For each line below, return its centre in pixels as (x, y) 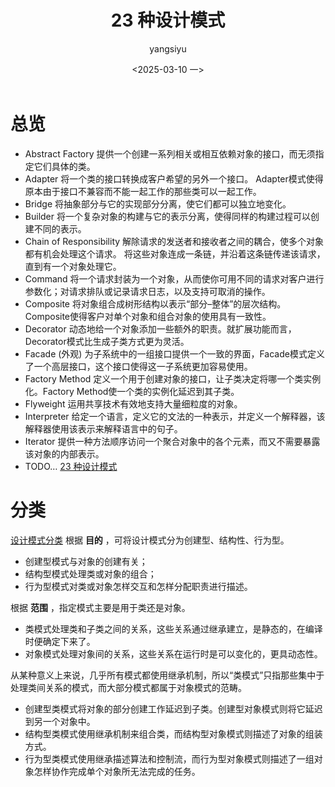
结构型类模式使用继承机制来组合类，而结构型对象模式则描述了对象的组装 (173, 733)
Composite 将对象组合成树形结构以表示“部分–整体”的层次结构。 (155, 303)
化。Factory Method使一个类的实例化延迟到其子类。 (132, 391)
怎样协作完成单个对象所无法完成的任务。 (117, 771)
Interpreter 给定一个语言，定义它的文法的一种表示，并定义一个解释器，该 (175, 416)
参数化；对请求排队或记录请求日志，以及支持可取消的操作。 (147, 291)
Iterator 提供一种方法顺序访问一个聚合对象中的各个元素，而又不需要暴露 (172, 441)
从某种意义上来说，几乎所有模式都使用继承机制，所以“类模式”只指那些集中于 (167, 675)
